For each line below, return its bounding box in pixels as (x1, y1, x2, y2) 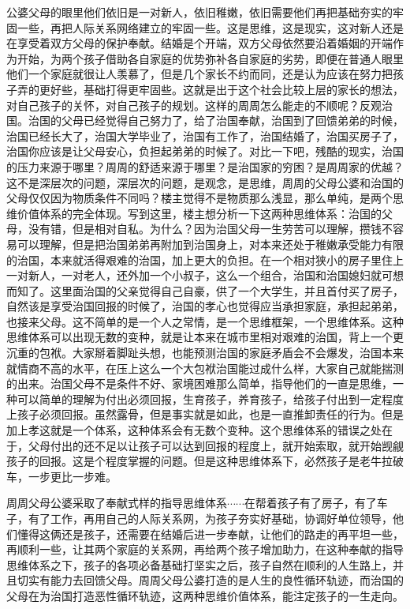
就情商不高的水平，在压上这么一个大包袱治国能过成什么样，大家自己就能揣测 (6, 359, 404, 376)
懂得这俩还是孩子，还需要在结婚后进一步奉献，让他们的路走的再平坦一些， (17, 525, 404, 542)
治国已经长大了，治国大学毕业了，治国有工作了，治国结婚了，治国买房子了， (6, 127, 404, 144)
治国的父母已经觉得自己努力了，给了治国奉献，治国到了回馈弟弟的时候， (28, 112, 404, 129)
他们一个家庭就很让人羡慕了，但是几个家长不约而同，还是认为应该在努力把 (6, 66, 393, 82)
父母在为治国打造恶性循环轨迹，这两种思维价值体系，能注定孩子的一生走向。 (6, 587, 404, 603)
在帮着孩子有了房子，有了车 (244, 494, 388, 511)
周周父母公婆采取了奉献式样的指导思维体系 (6, 494, 227, 511)
